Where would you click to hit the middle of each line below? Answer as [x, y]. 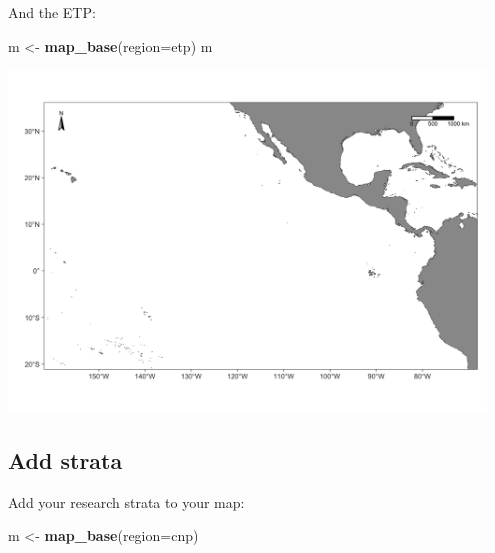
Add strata [65, 459]
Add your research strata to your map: [126, 501]
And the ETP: [52, 12]
